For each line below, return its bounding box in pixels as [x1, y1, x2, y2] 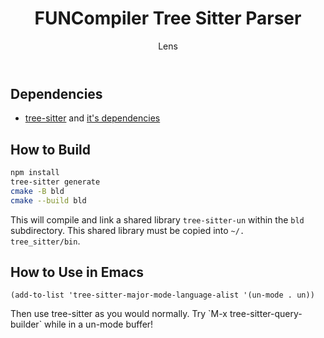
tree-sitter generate [10, 177, 101, 187]
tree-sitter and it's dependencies [24, 112, 161, 124]
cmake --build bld [10, 195, 87, 206]
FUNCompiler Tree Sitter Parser [34, 7, 302, 30]
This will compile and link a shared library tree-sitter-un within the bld [10, 213, 305, 226]
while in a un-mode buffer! [44, 318, 154, 331]
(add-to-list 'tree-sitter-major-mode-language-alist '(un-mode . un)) [10, 290, 315, 301]
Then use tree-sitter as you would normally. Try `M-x [10, 308, 228, 320]
